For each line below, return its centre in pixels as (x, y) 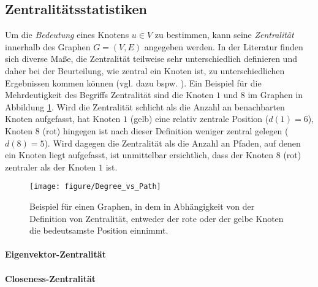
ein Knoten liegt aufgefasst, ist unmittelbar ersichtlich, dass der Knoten (139, 155)
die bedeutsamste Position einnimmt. (99, 230)
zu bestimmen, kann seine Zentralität (224, 35)
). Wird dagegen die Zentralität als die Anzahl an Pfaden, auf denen (172, 143)
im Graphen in (275, 95)
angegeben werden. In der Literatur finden (224, 46)
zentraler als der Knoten (51, 166)
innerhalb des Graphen (48, 46)
